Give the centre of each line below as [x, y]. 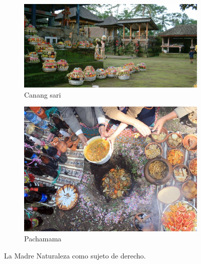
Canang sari [43, 94]
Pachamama [43, 238]
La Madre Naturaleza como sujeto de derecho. [75, 255]
